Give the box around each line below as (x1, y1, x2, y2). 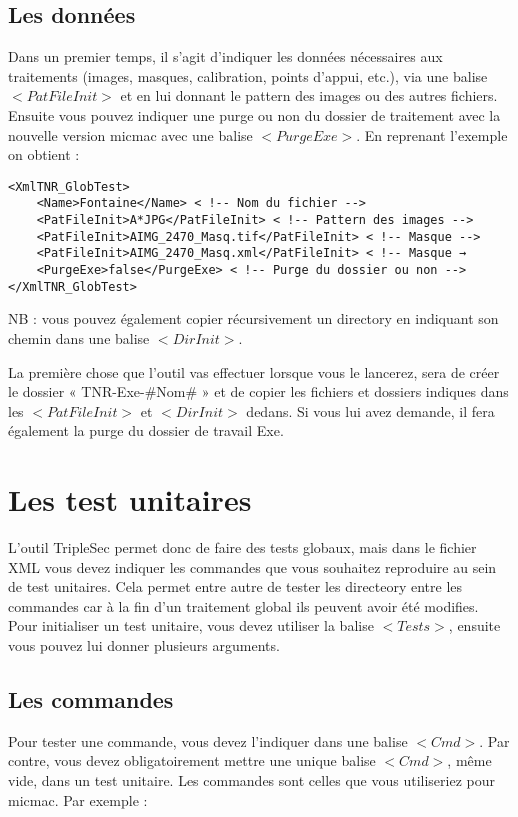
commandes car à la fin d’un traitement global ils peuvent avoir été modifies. (8, 595, 479, 616)
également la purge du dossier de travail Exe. (8, 420, 284, 441)
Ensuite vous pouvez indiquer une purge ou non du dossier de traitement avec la (8, 104, 501, 125)
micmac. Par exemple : (8, 789, 148, 810)
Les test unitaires (8, 479, 252, 520)
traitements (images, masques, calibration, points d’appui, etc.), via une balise (8, 65, 488, 86)
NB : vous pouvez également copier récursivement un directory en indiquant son (8, 308, 499, 329)
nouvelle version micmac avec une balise (8, 124, 253, 145)
